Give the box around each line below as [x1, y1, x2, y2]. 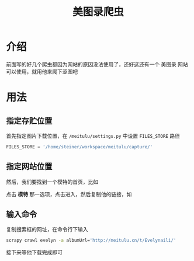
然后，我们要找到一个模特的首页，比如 [6, 178, 98, 185]
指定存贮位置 [6, 116, 53, 126]
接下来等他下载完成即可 [6, 249, 63, 256]
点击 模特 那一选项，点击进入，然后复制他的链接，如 [6, 190, 132, 197]
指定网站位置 [6, 162, 53, 172]
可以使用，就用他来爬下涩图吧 [6, 68, 78, 75]
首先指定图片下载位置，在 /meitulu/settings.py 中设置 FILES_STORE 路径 [6, 132, 180, 139]
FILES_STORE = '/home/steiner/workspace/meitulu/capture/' [6, 144, 153, 149]
